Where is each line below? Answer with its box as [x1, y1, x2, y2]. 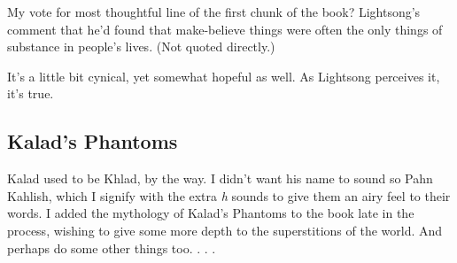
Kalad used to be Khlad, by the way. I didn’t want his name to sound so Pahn [7, 169, 433, 188]
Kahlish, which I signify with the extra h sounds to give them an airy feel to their [7, 186, 451, 205]
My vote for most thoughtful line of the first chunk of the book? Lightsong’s [7, 3, 421, 20]
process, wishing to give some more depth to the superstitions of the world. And [7, 220, 443, 239]
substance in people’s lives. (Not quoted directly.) [7, 37, 275, 56]
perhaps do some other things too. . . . [7, 238, 216, 257]
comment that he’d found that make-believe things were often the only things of [7, 19, 443, 38]
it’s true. [7, 84, 54, 103]
